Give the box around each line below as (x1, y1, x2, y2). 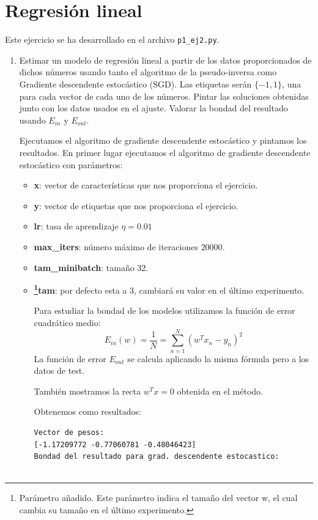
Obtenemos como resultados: (34, 405, 141, 418)
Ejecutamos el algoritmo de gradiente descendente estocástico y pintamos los (19, 134, 307, 147)
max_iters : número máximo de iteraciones (34, 240, 198, 253)
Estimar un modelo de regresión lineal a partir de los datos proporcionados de (19, 53, 312, 66)
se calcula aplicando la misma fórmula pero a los (127, 352, 309, 365)
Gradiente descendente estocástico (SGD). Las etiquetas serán (19, 77, 252, 90)
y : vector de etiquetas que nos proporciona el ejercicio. (34, 199, 239, 212)
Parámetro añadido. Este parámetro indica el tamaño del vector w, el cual (19, 491, 298, 504)
